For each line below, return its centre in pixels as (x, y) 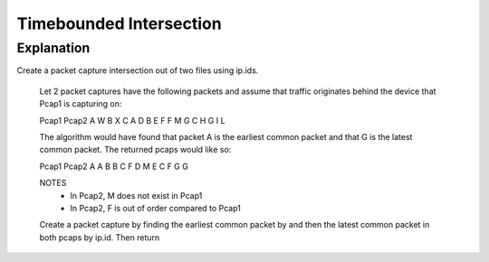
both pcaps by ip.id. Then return (100, 237)
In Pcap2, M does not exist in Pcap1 (136, 195)
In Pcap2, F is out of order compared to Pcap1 (156, 208)
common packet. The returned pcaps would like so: (135, 150)
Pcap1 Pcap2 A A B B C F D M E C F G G (114, 166)
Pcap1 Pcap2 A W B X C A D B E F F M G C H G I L (132, 120)
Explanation (53, 48)
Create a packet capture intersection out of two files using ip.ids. (138, 70)
